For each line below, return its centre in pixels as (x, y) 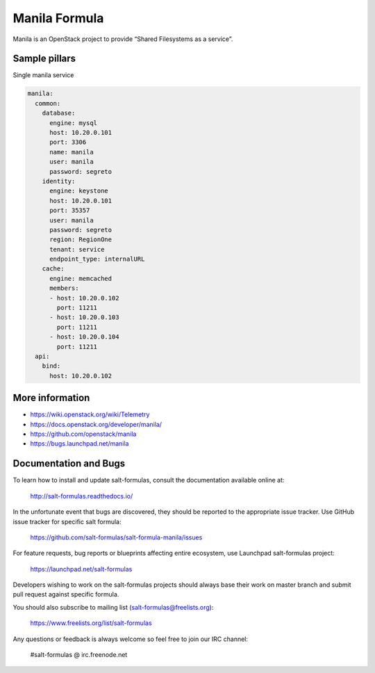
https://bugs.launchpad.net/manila (80, 444)
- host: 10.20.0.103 (84, 317)
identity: (59, 181)
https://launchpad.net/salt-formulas (81, 569)
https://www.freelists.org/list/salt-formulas (91, 623)
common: (48, 103)
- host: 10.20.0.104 (84, 337)
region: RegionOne (81, 240)
